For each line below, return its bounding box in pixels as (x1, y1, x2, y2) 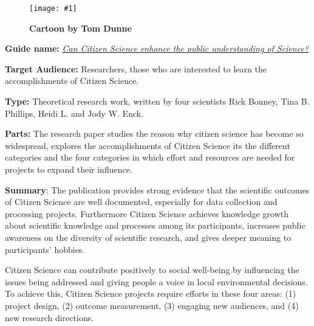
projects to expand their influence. (5, 163, 132, 175)
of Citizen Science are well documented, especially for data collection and (5, 195, 278, 208)
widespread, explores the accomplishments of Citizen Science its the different (5, 139, 290, 151)
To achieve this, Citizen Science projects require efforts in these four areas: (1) (5, 287, 296, 300)
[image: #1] (29, 4, 77, 13)
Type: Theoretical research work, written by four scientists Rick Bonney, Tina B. (5, 95, 310, 108)
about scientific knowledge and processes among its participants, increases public (5, 219, 305, 232)
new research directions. (5, 311, 94, 324)
